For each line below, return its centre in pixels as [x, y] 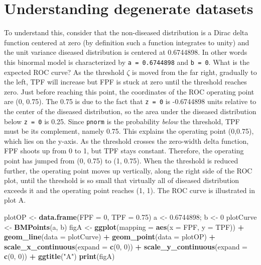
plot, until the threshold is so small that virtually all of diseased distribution [122, 180]
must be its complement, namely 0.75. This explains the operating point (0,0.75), [129, 131]
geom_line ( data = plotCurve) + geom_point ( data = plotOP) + [110, 237]
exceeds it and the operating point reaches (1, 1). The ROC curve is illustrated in [129, 190]
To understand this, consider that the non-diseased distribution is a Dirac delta [126, 32]
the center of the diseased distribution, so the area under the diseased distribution [130, 111]
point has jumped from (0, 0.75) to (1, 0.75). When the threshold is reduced [121, 161]
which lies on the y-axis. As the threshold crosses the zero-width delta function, [126, 141]
